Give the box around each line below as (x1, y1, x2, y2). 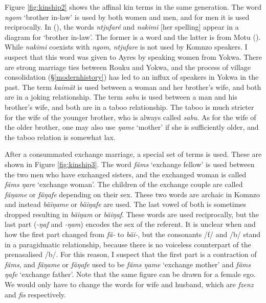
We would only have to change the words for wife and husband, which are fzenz (5, 279, 254, 290)
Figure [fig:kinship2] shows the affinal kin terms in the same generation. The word (5, 2, 262, 12)
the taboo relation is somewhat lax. (5, 131, 116, 142)
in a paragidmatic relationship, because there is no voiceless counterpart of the (5, 239, 251, 249)
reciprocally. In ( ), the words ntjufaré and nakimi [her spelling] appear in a (5, 21, 239, 32)
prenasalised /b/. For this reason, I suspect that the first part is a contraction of (5, 249, 257, 260)
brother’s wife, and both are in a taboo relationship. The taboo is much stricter (5, 101, 254, 112)
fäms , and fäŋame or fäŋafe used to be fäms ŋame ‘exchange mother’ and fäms (5, 259, 251, 269)
